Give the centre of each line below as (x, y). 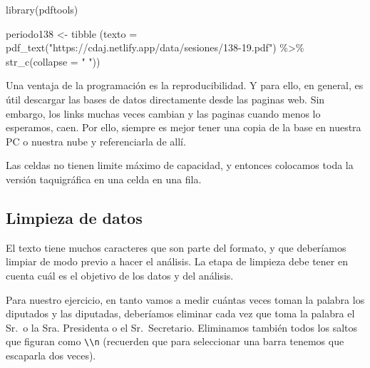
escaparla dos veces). (51, 355)
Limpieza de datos (74, 217)
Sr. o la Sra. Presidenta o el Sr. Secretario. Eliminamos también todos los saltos (182, 327)
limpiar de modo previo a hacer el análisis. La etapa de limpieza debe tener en (177, 261)
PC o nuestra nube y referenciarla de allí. (96, 141)
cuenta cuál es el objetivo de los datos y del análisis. (120, 275)
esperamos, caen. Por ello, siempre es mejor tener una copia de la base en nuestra (184, 127)
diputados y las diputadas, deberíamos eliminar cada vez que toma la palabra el (180, 313)
